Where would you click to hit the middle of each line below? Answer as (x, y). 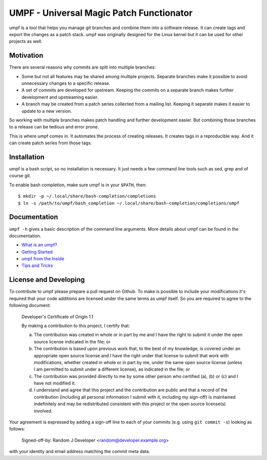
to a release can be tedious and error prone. (54, 127)
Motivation (26, 56)
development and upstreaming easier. (60, 97)
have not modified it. (55, 383)
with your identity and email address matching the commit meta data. (80, 452)
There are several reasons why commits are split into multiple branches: (82, 67)
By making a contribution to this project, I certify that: (76, 326)
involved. (43, 411)
